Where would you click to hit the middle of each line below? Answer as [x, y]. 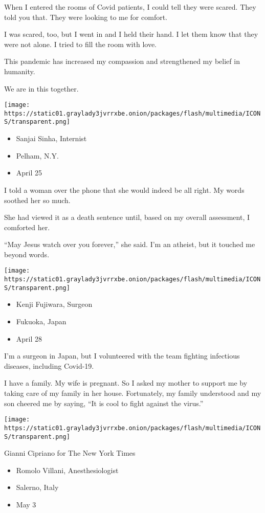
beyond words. [27, 254]
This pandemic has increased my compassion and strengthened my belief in [122, 61]
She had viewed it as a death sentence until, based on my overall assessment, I [127, 217]
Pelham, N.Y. [37, 155]
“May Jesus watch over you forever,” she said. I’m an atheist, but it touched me [130, 244]
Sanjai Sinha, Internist [51, 138]
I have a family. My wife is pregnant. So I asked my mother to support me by [126, 383]
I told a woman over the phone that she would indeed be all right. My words [124, 189]
